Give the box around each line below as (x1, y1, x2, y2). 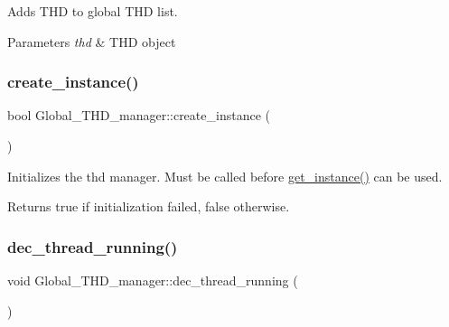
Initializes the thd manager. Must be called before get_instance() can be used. (7, 166, 443, 185)
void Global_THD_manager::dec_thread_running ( (7, 271, 298, 289)
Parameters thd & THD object (7, 32, 176, 51)
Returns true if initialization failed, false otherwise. (7, 197, 290, 216)
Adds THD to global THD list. (7, 2, 178, 20)
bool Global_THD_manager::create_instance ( (7, 106, 270, 125)
